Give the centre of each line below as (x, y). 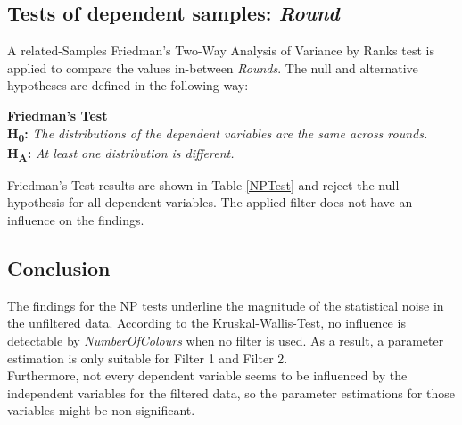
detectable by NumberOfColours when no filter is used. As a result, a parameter (226, 340)
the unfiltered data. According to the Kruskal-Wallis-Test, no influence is (206, 323)
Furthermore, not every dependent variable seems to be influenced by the (207, 375)
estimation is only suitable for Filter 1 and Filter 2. (148, 358)
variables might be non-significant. (101, 410)
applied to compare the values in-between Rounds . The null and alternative (213, 67)
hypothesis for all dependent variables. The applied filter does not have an (210, 202)
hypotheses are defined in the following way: (128, 85)
